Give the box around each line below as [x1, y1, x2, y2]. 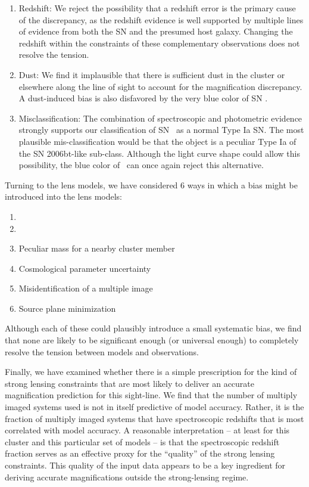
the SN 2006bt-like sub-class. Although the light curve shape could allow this [18, 147, 300, 159]
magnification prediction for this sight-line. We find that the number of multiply [5, 389, 298, 401]
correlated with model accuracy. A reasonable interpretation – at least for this [5, 424, 290, 436]
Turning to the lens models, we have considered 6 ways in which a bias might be [5, 178, 298, 191]
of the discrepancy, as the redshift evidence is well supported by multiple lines [18, 13, 304, 26]
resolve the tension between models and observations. [5, 345, 199, 358]
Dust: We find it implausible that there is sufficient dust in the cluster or [18, 68, 285, 80]
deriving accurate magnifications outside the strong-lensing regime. [5, 470, 249, 483]
